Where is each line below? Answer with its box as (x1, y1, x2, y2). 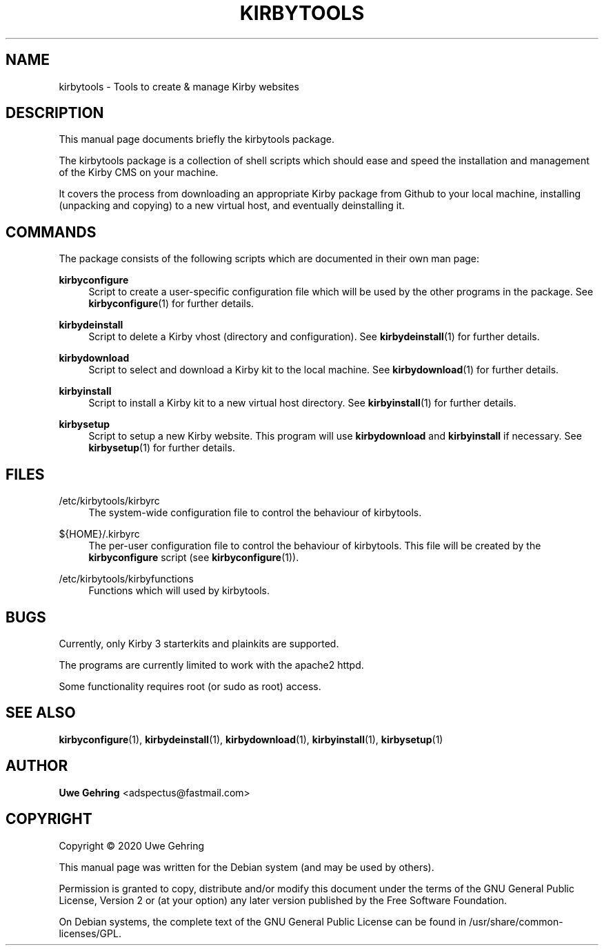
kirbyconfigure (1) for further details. (88, 297, 254, 310)
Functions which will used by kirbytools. (88, 585, 270, 597)
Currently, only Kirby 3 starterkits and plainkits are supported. (59, 637, 339, 649)
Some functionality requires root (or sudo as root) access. (59, 680, 321, 692)
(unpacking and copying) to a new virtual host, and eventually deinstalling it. (59, 199, 405, 212)
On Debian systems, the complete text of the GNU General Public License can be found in (59, 915, 467, 928)
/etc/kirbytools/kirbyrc (59, 495, 160, 507)
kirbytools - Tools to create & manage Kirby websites (59, 80, 299, 92)
